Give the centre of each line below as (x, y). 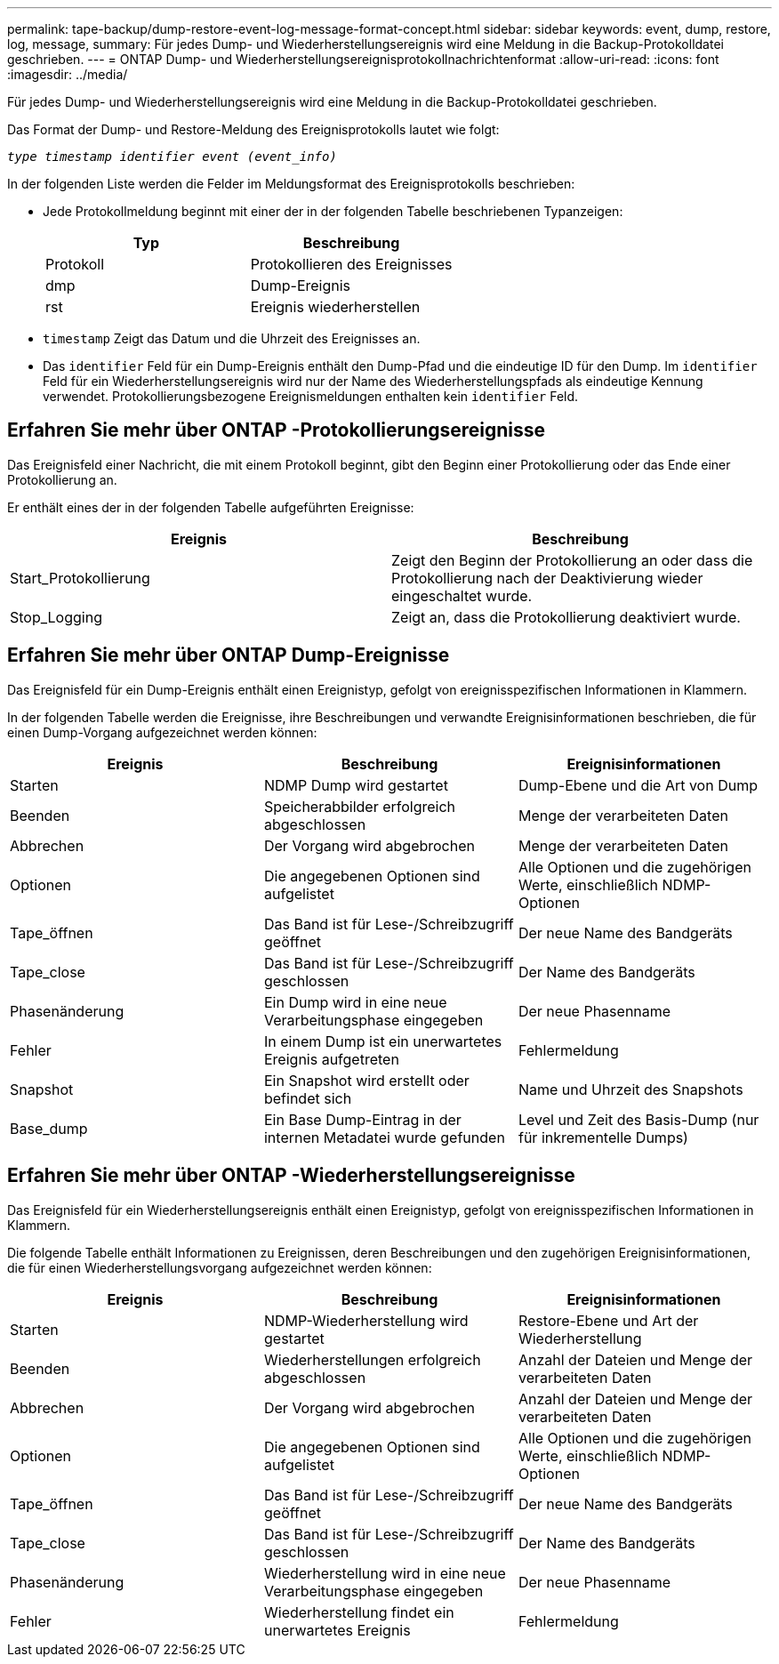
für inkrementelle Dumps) (603, 1137)
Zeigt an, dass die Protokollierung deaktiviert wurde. (566, 617)
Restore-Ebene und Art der (608, 1320)
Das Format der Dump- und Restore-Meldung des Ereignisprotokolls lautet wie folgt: (253, 129)
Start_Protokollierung (80, 578)
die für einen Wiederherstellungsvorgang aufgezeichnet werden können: (220, 1267)
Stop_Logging (56, 617)
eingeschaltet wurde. (462, 595)
